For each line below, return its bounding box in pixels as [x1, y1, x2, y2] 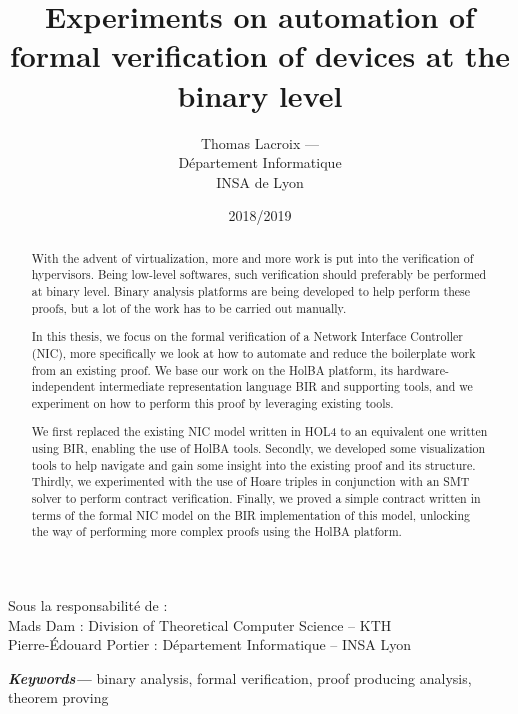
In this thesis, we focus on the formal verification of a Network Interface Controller [31, 328, 463, 345]
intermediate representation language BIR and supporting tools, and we [99, 378, 473, 395]
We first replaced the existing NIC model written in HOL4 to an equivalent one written [31, 423, 488, 440]
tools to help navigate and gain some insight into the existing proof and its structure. [31, 456, 476, 473]
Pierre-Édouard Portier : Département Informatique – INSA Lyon [8, 634, 412, 655]
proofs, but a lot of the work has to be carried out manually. [31, 299, 347, 316]
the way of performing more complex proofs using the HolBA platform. [31, 523, 402, 540]
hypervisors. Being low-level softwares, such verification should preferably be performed [31, 266, 487, 283]
